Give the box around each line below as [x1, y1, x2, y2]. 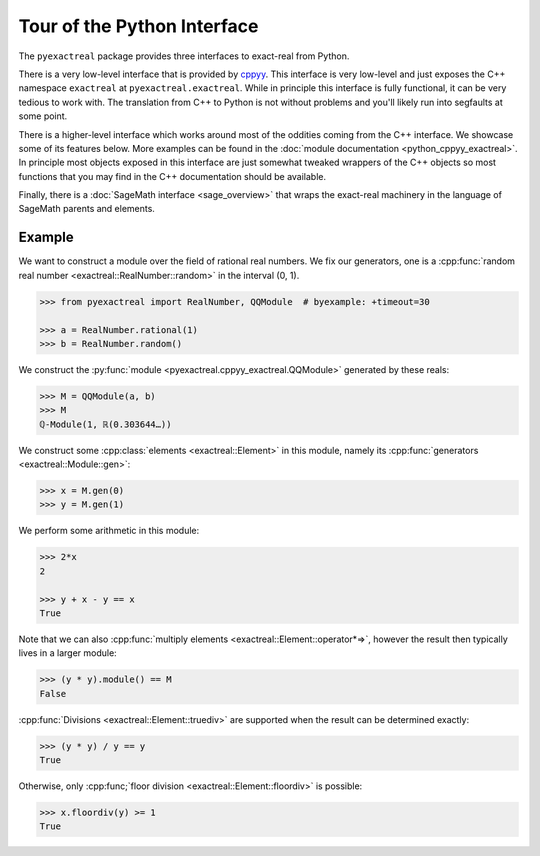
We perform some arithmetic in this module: [18, 525, 200, 537]
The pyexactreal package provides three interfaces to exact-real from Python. [18, 50, 350, 62]
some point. [18, 110, 68, 122]
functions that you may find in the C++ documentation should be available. [18, 170, 327, 182]
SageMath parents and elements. [18, 203, 155, 215]
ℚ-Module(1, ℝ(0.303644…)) [39, 418, 172, 430]
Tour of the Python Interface [18, 15, 259, 37]
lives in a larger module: [18, 647, 117, 659]
